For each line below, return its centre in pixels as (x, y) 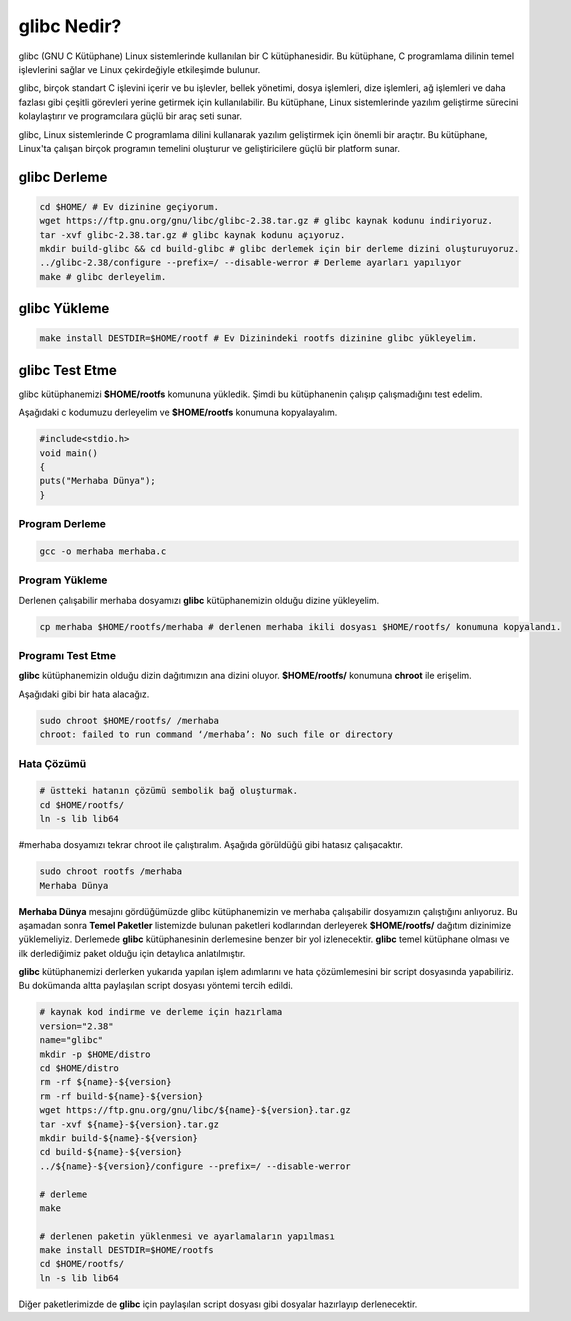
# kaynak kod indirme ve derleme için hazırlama (161, 1012)
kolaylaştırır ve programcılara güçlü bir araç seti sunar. (130, 116)
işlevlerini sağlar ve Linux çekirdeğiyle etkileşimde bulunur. (139, 69)
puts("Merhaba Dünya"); (98, 481)
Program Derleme (62, 524)
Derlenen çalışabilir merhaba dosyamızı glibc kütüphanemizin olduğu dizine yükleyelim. (199, 600)
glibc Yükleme (64, 308)
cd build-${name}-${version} (111, 1152)
